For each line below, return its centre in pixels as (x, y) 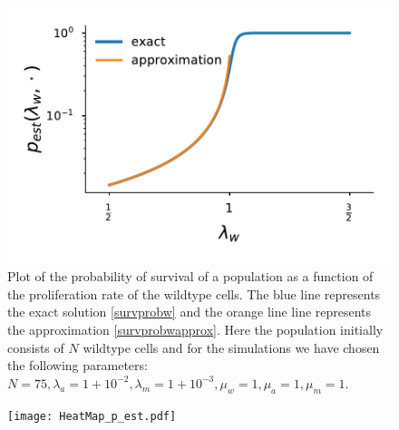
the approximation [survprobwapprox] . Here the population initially (195, 330)
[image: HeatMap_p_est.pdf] (92, 416)
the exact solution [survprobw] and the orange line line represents (190, 312)
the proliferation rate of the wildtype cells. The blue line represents (194, 293)
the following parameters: (78, 365)
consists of (36, 347)
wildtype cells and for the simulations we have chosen (231, 347)
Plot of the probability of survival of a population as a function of (190, 276)
